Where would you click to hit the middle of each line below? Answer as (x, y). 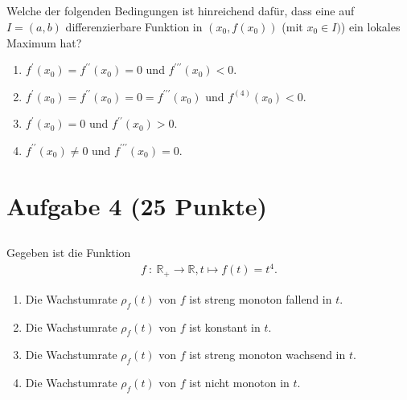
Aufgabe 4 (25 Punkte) (137, 205)
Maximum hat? (44, 42)
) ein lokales (370, 26)
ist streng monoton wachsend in (267, 355)
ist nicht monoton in (239, 383)
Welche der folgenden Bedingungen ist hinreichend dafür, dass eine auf (181, 11)
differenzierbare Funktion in (134, 26)
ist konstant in (225, 327)
